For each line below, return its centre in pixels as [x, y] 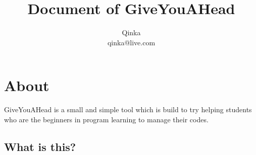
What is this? [40, 146]
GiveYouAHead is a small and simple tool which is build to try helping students [128, 109]
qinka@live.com [131, 42]
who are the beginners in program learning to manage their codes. [106, 119]
